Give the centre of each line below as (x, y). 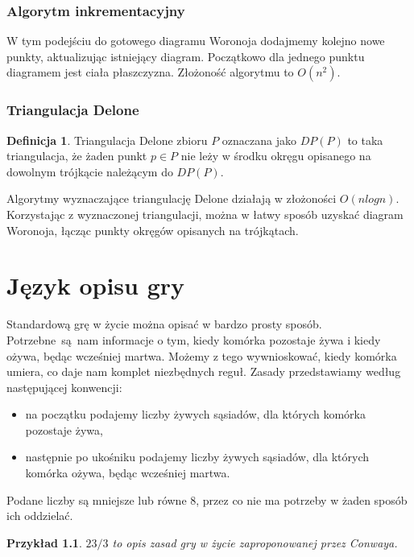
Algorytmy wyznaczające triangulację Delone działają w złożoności (172, 198)
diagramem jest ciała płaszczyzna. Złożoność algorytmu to (150, 72)
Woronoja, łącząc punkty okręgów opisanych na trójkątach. (153, 230)
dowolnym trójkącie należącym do (90, 171)
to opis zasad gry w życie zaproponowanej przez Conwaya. (255, 542)
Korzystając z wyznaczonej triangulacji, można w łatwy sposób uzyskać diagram (205, 214)
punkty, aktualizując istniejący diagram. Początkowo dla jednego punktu (186, 56)
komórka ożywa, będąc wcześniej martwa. (128, 473)
